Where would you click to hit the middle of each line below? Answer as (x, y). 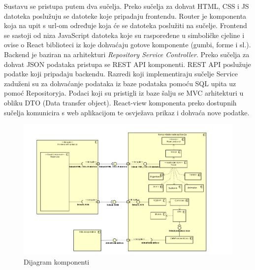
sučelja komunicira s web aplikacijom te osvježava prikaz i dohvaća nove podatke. (127, 112)
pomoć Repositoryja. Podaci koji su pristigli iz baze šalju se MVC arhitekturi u (124, 93)
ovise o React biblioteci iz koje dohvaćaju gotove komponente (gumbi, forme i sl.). (127, 45)
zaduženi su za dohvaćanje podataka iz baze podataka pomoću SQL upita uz (120, 83)
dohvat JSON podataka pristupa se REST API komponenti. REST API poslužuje (127, 64)
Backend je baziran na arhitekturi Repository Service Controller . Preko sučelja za (127, 54)
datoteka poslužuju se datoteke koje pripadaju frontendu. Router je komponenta (125, 16)
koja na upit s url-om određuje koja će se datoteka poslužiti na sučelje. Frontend (126, 25)
